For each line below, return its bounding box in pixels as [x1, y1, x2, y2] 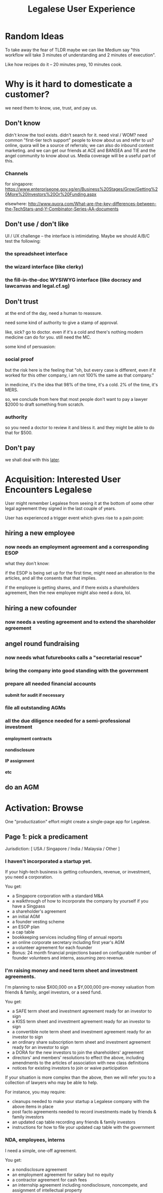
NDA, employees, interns [5, 1137, 65, 1143]
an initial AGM [12, 914, 40, 920]
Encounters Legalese [5, 484, 92, 495]
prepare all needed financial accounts [5, 680, 96, 687]
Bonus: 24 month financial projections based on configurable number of [12, 950, 157, 956]
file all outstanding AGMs [5, 705, 66, 711]
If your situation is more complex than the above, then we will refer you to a [5, 1074, 156, 1081]
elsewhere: [5, 200, 27, 206]
